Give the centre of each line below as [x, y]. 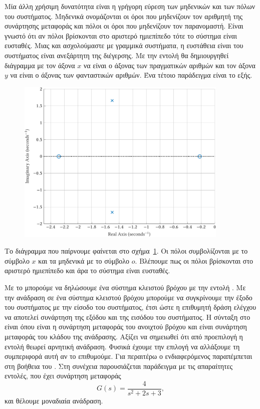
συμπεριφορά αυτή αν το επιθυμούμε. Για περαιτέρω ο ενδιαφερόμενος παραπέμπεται [128, 356]
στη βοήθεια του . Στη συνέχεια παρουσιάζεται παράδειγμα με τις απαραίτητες [119, 366]
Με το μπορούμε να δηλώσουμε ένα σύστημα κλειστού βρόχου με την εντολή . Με [125, 287]
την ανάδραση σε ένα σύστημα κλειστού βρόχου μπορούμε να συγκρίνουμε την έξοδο [128, 297]
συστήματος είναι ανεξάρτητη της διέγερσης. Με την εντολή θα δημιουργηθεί [117, 55]
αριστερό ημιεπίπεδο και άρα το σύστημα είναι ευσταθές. [87, 270]
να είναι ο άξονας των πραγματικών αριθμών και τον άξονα [169, 65]
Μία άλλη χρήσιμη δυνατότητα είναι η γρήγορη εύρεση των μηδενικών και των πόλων [130, 6]
